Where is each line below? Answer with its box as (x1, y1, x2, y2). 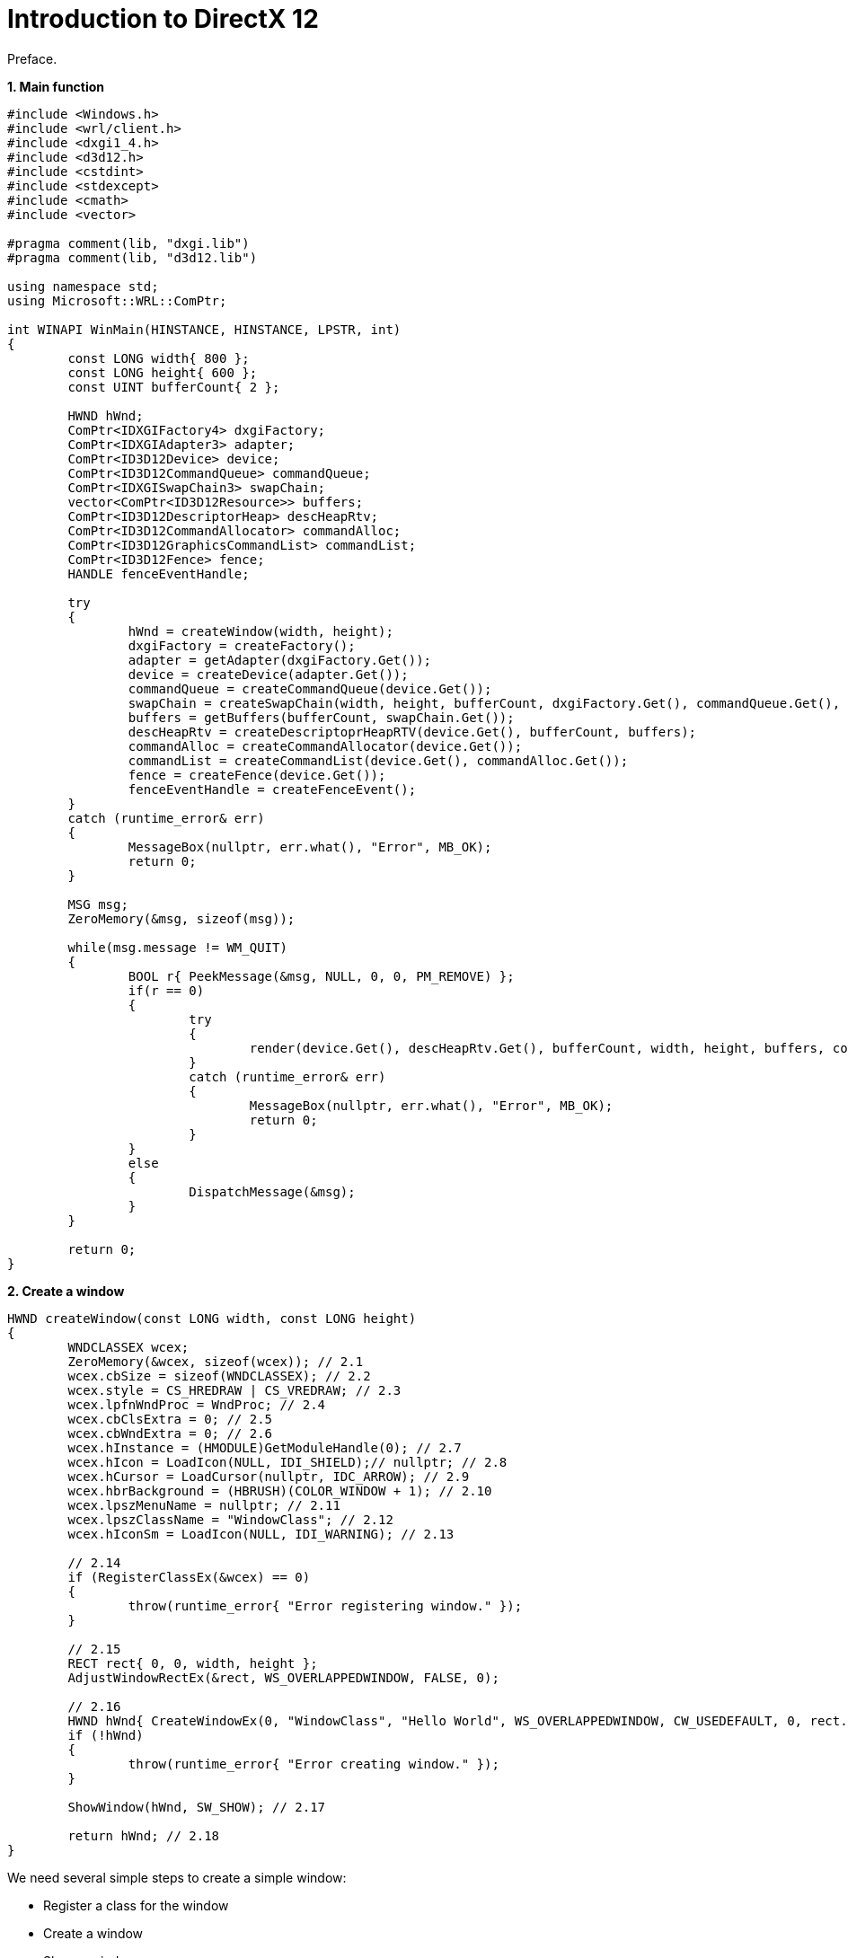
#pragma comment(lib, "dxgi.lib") (7, 235, 250, 251)
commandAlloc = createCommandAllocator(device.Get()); (128, 738, 523, 754)
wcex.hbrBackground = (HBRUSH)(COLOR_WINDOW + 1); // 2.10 (67, 1483, 492, 1498)
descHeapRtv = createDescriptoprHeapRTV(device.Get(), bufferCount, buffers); (128, 724, 697, 739)
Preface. (7, 50, 57, 66)
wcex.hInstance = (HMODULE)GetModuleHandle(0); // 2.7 (67, 1440, 462, 1455)
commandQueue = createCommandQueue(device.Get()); (128, 681, 492, 696)
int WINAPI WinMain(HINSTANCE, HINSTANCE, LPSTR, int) (7, 322, 402, 337)
